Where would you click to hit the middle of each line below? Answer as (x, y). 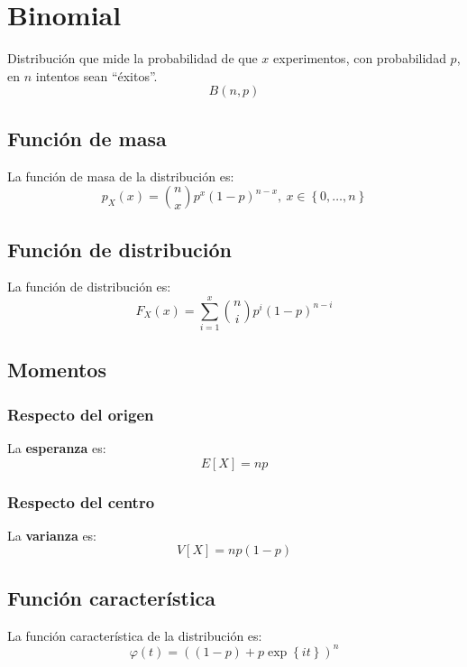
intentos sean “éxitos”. (96, 75)
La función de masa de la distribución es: (121, 176)
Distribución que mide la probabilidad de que (133, 58)
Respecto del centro (81, 501)
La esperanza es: (57, 448)
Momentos (57, 370)
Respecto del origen (81, 414)
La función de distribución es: (89, 287)
